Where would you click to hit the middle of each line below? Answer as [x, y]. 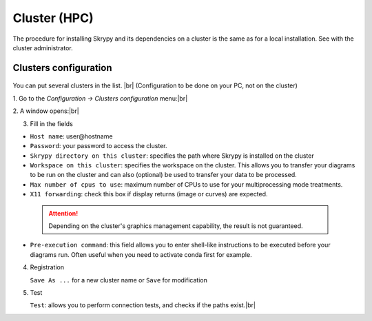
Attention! [63, 213]
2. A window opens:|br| [46, 111]
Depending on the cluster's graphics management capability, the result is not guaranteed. [176, 226]
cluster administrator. [43, 48]
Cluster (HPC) [53, 18]
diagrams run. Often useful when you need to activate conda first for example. [141, 254]
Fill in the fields [52, 123]
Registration [47, 267]
